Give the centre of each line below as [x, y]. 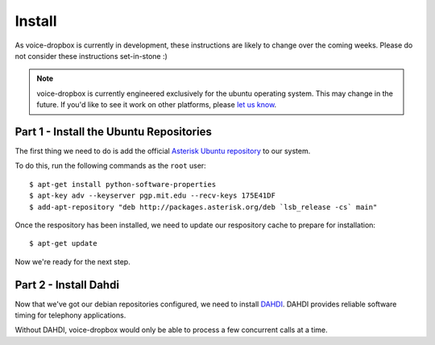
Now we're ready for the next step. [72, 261]
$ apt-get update [63, 243]
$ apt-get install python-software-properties [123, 184]
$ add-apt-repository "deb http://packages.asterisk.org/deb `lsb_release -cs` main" [203, 207]
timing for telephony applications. [70, 315]
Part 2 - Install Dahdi [67, 285]
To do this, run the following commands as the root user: [111, 166]
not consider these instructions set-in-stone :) [91, 56]
